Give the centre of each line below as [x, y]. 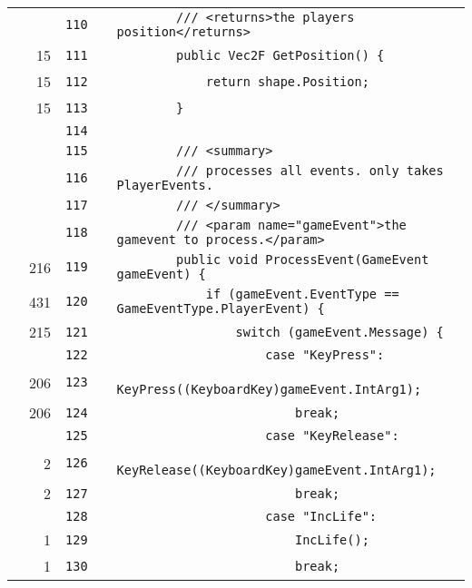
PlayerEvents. [165, 185]
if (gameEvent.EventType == [302, 294]
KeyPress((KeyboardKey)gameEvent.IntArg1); [269, 389]
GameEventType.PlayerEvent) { [221, 309]
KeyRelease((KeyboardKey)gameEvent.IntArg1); [276, 470]
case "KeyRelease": [332, 436]
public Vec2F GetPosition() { [280, 55]
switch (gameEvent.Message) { [339, 332]
